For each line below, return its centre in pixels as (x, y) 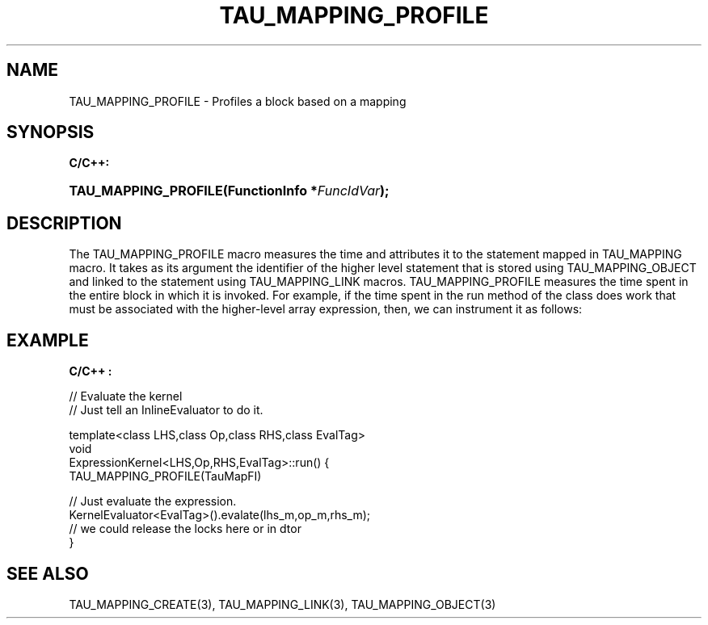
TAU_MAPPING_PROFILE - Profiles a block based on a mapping (238, 101)
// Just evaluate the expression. (153, 501)
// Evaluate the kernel (126, 396)
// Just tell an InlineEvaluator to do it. (166, 410)
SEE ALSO (48, 573)
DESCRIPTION (64, 223)
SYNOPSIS (51, 132)
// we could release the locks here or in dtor (185, 529)
